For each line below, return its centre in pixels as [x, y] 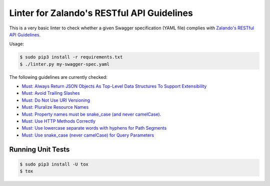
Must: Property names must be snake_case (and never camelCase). [91, 114]
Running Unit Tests [39, 149]
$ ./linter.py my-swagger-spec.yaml [65, 64]
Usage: [17, 44]
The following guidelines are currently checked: [58, 77]
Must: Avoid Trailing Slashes [51, 93]
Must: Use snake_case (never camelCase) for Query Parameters [88, 135]
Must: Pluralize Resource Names [55, 107]
